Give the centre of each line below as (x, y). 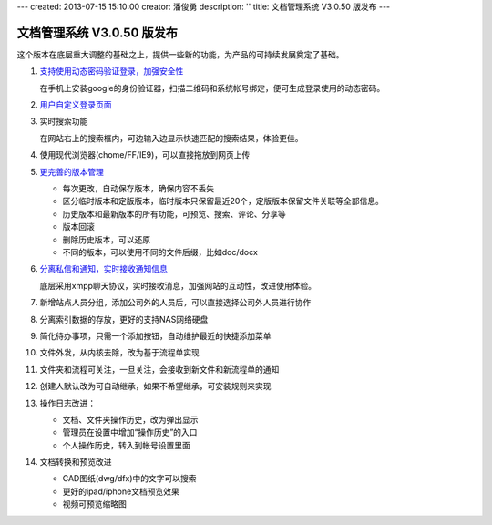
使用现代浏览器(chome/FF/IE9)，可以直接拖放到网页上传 (145, 155)
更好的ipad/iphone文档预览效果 (121, 491)
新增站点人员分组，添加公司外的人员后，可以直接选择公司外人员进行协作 (175, 303)
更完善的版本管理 (72, 171)
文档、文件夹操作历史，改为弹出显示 (130, 419)
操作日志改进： (67, 403)
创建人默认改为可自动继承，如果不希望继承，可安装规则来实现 (155, 386)
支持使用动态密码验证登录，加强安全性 (112, 71)
